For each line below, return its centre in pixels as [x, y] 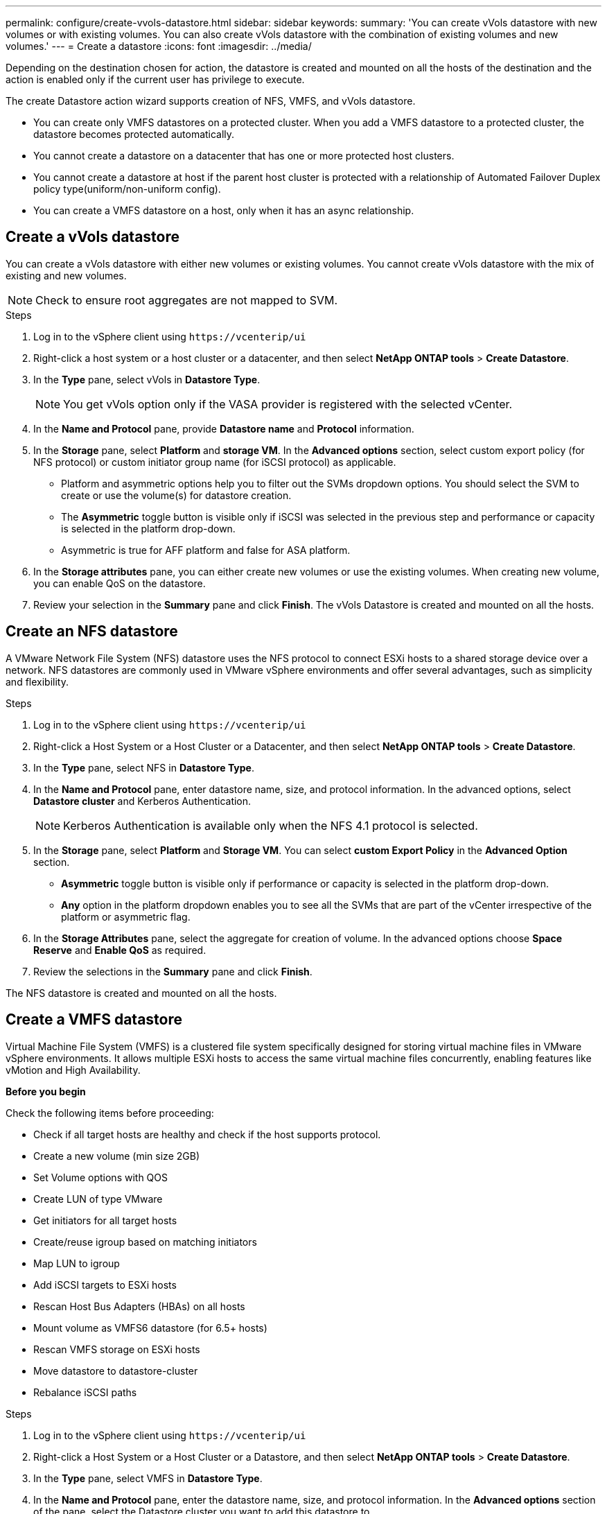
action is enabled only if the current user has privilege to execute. [155, 79]
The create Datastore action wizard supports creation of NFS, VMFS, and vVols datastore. [211, 101]
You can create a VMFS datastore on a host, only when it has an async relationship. [224, 210]
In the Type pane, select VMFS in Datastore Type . [148, 1478]
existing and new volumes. [66, 275]
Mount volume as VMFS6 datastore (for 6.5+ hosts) [150, 1328]
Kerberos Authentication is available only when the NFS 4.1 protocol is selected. [271, 825]
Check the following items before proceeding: [110, 1113]
